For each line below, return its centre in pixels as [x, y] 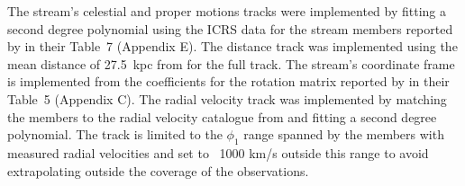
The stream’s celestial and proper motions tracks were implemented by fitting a [227, 11]
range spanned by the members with [344, 134]
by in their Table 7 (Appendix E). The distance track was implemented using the [232, 46]
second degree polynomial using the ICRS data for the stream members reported [230, 28]
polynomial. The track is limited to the [115, 134]
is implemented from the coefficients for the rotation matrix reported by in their [228, 81]
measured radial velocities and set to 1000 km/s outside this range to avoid [218, 152]
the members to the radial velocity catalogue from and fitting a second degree [222, 116]
